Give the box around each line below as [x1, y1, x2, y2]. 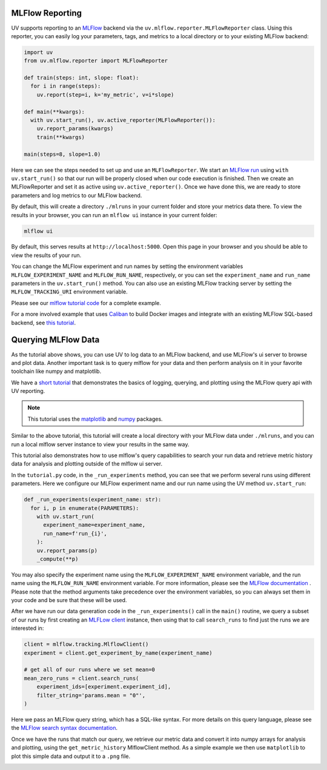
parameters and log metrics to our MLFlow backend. [11, 192, 142, 199]
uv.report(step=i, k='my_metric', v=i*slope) [36, 91, 174, 98]
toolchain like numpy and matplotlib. [11, 367, 102, 375]
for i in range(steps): [30, 82, 101, 90]
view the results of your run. [11, 252, 82, 259]
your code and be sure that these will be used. [11, 597, 127, 604]
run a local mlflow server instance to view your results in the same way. [11, 440, 190, 448]
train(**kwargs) [36, 133, 85, 141]
